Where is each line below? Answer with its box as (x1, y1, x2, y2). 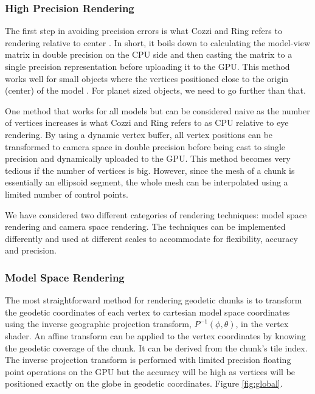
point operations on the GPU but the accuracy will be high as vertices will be (5, 365, 296, 378)
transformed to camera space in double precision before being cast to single (5, 140, 286, 153)
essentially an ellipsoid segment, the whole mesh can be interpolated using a (5, 176, 288, 188)
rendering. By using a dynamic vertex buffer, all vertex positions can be (5, 128, 273, 140)
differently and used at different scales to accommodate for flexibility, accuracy (5, 232, 298, 244)
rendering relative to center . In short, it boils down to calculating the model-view (5, 36, 311, 49)
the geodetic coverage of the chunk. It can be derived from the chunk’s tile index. (5, 341, 308, 354)
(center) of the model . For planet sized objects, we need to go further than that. (5, 84, 306, 97)
